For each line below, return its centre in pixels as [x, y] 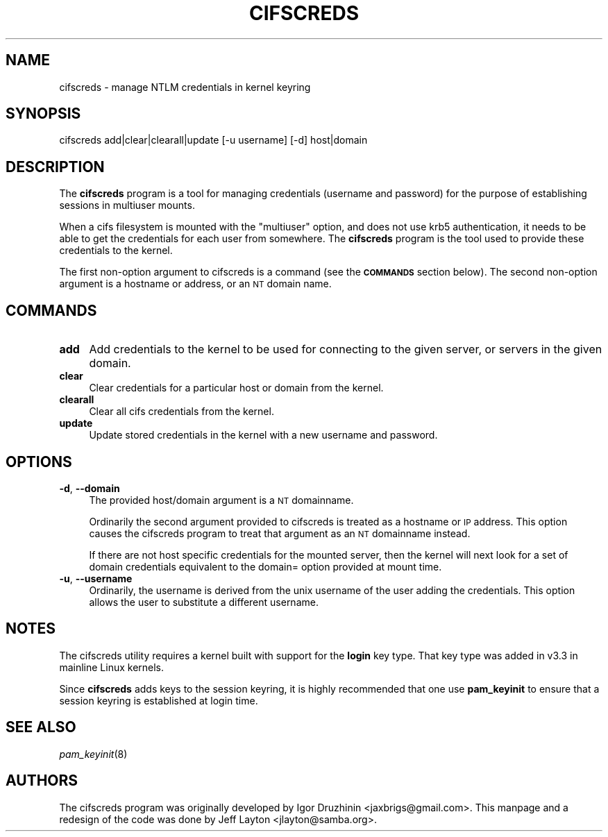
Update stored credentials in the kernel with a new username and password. [263, 435]
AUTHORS [42, 781]
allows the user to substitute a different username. [204, 602]
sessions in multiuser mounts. [127, 205]
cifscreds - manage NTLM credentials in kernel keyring [185, 87]
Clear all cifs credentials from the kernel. [181, 412]
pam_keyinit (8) [93, 754]
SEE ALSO [41, 727]
